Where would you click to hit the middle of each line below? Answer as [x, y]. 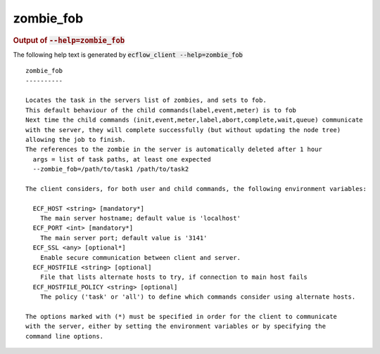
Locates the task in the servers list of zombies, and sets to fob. [146, 100]
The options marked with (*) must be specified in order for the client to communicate [182, 316]
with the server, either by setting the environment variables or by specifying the [176, 326]
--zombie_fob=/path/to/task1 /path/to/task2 [111, 169]
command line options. [65, 336]
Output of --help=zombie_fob [69, 40]
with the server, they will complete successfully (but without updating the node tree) [183, 130]
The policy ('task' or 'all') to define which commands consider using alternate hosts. [198, 297]
